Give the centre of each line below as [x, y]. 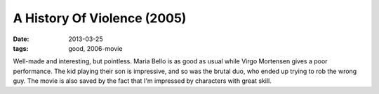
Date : [21, 39]
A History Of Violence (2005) [100, 18]
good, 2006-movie [95, 48]
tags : [21, 48]
